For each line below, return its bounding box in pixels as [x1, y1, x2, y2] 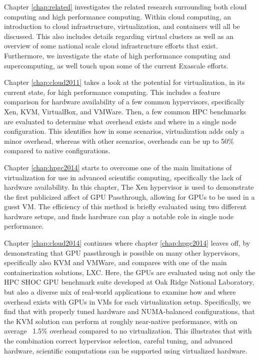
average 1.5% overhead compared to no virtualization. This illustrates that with [4, 326, 252, 336]
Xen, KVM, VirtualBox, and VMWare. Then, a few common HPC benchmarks [4, 106, 246, 116]
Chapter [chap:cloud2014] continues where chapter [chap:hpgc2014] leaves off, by [4, 238, 250, 248]
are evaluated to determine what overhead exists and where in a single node [4, 116, 236, 126]
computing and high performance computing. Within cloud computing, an [4, 11, 231, 21]
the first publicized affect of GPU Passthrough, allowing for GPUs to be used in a [4, 191, 255, 202]
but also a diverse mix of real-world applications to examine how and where [4, 287, 236, 297]
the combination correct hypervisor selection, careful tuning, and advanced [4, 336, 233, 346]
